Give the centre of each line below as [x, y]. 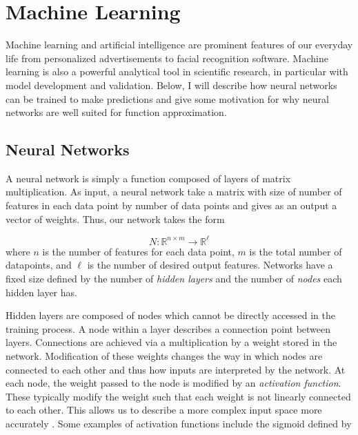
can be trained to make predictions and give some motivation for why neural [167, 98]
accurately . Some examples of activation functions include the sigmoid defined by [179, 423]
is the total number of [296, 251]
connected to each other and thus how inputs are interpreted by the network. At [176, 369]
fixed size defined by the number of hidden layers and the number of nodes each [174, 278]
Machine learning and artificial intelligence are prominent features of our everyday [179, 45]
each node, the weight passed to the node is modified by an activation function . [173, 383]
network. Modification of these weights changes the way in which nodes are [164, 355]
